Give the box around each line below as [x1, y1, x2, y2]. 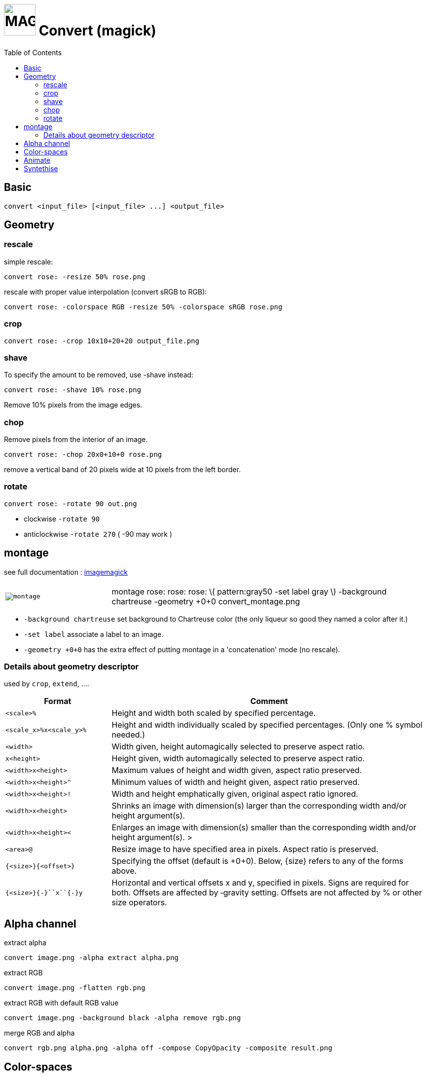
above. [111, 866, 137, 876]
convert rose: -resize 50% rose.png [4, 272, 145, 281]
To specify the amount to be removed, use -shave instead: [4, 371, 194, 379]
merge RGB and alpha [4, 1029, 75, 1038]
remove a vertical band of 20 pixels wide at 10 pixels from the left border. [4, 465, 241, 474]
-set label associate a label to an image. [24, 630, 164, 638]
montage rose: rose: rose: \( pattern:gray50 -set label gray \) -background [111, 586, 387, 596]
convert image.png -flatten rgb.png [4, 984, 145, 992]
